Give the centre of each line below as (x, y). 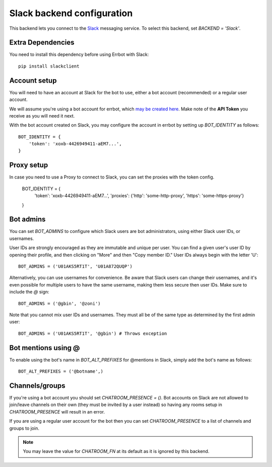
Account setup (33, 80)
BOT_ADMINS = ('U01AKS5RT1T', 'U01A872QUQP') (76, 267)
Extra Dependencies (42, 43)
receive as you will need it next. (42, 115)
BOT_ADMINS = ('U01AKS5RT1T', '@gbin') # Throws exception (93, 333)
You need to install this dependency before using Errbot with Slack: (79, 54)
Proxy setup (29, 165)
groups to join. (24, 428)
